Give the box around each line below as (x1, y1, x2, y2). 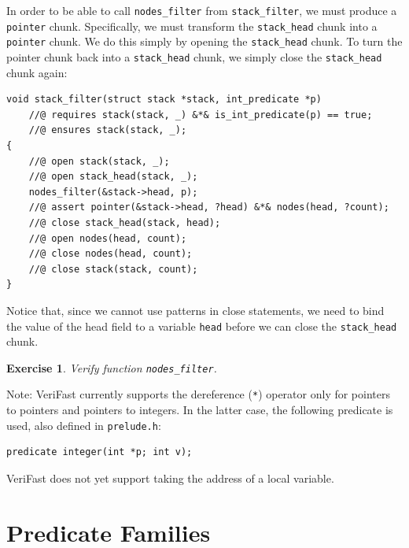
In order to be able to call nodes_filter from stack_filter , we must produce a (6, 2, 397, 18)
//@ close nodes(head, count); (28, 248, 193, 260)
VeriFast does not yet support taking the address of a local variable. (6, 469, 334, 486)
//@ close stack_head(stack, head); (28, 217, 221, 228)
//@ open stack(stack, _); (28, 155, 170, 167)
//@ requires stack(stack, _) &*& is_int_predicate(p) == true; (28, 109, 373, 120)
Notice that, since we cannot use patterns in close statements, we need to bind (6, 302, 385, 318)
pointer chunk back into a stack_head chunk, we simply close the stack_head (6, 48, 382, 65)
